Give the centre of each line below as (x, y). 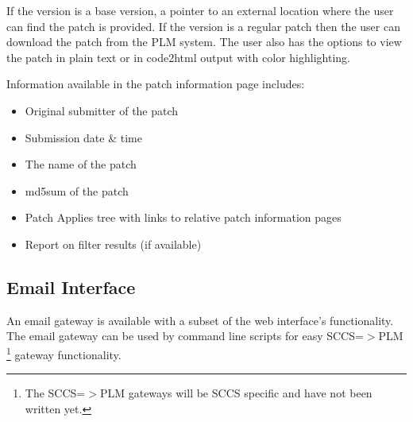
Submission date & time (83, 137)
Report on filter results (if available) (113, 244)
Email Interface (71, 286)
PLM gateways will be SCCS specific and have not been (236, 393)
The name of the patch (81, 164)
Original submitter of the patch (102, 110)
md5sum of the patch (77, 190)
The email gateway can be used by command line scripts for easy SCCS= (185, 336)
